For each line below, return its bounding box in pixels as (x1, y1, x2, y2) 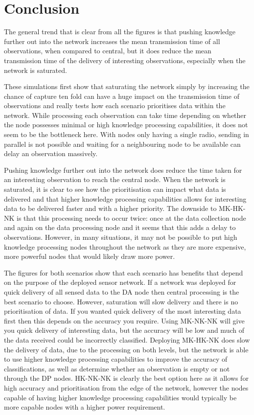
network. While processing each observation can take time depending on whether (4, 110, 247, 120)
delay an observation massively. (4, 148, 98, 159)
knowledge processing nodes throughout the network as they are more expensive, (4, 241, 246, 252)
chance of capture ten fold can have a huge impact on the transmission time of (4, 91, 239, 101)
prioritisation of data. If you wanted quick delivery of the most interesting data (4, 306, 241, 316)
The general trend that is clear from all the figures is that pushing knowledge (4, 26, 236, 37)
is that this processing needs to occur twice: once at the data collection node (17, 212, 246, 223)
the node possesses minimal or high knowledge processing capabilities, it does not (4, 119, 248, 130)
